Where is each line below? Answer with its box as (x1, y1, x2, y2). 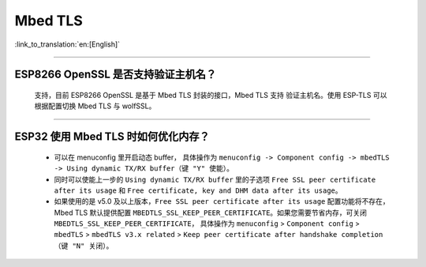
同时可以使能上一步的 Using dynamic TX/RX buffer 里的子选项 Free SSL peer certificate (54, 175, 376, 184)
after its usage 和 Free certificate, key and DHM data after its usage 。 (54, 186, 342, 195)
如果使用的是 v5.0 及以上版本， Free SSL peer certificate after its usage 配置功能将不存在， (54, 197, 390, 206)
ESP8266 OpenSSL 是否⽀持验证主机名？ (14, 68, 217, 81)
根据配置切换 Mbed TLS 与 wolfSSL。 (34, 101, 156, 111)
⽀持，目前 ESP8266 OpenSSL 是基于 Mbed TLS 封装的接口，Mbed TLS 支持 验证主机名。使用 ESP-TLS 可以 (34, 90, 387, 100)
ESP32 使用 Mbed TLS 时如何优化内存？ (14, 130, 210, 144)
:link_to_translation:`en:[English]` (14, 39, 121, 49)
